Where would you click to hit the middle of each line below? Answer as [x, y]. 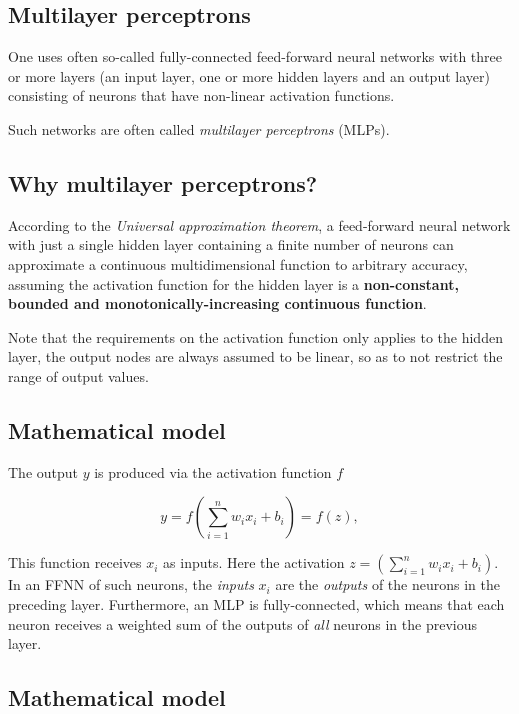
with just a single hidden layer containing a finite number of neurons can [231, 244]
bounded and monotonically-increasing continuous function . [217, 303]
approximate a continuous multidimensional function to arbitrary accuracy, [238, 263]
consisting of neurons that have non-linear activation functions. [201, 95]
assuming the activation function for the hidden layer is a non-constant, [233, 283]
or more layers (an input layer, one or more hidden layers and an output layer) [249, 75]
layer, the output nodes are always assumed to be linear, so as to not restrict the [255, 356]
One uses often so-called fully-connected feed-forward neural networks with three [255, 56]
